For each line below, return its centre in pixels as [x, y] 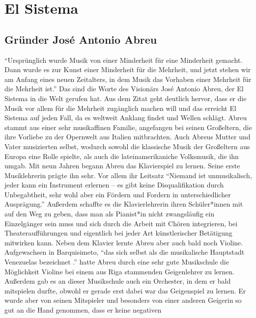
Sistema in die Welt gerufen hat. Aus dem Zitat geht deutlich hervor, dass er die [126, 98]
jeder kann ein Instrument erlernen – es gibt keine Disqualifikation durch [114, 185]
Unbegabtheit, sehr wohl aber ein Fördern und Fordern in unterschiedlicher [118, 194]
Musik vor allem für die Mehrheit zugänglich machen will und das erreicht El [120, 108]
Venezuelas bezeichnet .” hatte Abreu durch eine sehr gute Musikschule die [117, 262]
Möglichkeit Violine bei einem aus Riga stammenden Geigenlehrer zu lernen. [119, 271]
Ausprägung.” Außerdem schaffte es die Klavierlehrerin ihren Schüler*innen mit [124, 204]
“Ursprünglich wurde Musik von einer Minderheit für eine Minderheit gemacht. [124, 60]
